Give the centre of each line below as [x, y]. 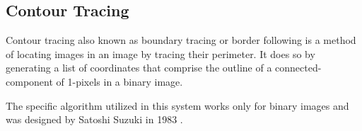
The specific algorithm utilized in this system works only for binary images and [177, 105]
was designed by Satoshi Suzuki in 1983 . [94, 119]
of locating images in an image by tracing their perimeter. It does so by [160, 53]
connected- [298, 68]
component [29, 81]
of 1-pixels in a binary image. [119, 81]
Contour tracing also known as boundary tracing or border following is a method [181, 40]
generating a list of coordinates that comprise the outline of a [139, 68]
